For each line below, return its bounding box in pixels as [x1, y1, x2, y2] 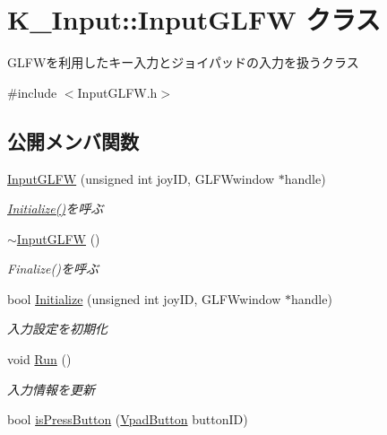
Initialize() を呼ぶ [7, 199, 104, 218]
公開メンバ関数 [7, 126, 139, 154]
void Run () [7, 350, 72, 369]
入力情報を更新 [7, 379, 95, 398]
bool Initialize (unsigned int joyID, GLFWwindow [7, 289, 281, 308]
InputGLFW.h [77, 83, 158, 101]
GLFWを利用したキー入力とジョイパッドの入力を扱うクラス [7, 53, 359, 72]
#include [7, 83, 57, 101]
